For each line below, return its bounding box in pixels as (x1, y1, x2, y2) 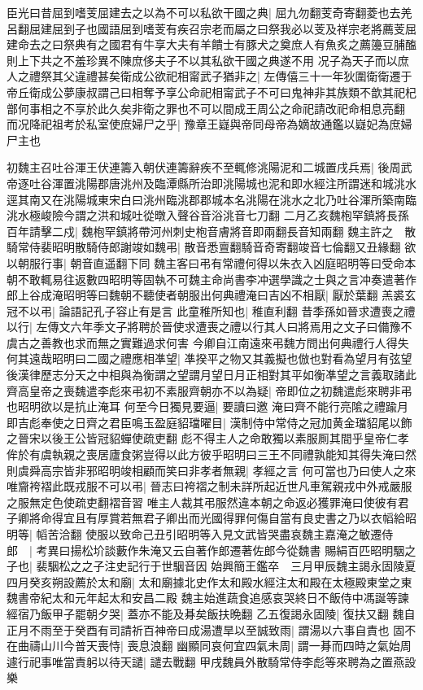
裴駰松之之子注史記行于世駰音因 (36, 557, 207, 574)
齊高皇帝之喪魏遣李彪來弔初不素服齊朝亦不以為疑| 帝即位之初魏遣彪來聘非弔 (7, 382, 412, 399)
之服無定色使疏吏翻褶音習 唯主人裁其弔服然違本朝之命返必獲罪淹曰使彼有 (7, 493, 398, 510)
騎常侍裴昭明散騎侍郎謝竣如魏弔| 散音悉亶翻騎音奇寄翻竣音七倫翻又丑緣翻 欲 (7, 238, 416, 255)
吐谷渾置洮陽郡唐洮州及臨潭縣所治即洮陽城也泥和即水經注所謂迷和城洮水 (28, 174, 416, 191)
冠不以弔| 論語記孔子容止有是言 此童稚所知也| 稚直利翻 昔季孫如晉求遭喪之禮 (7, 302, 416, 319)
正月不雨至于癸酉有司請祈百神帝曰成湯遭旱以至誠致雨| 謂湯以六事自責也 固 (7, 621, 405, 638)
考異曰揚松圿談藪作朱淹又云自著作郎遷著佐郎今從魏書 (36, 541, 321, 558)
